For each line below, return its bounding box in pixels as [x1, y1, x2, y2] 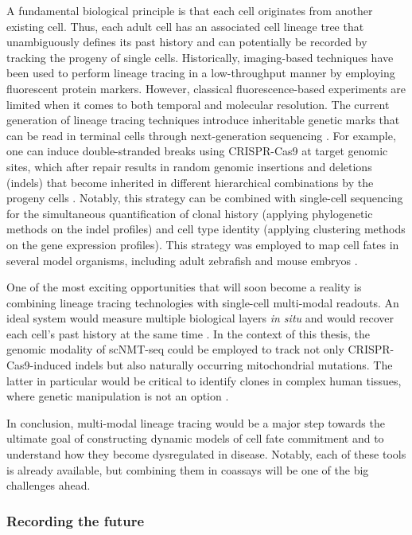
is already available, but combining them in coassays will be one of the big [6, 461, 369, 478]
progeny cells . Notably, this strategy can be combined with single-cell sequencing [6, 189, 403, 206]
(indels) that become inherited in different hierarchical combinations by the [6, 174, 374, 190]
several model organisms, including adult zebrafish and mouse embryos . [6, 252, 358, 268]
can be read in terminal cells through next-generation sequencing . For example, [6, 127, 396, 143]
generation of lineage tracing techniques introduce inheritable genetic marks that [6, 111, 400, 128]
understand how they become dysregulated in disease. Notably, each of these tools [6, 446, 406, 463]
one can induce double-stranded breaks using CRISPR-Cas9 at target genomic [6, 143, 388, 159]
